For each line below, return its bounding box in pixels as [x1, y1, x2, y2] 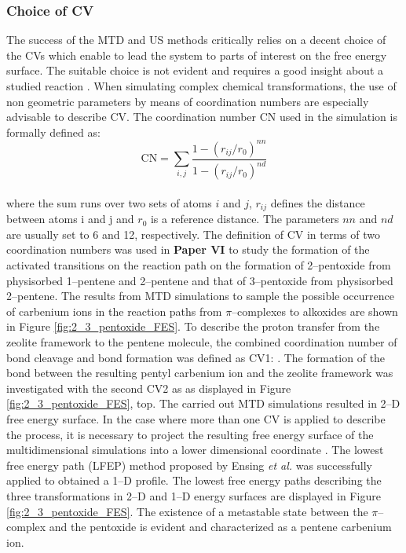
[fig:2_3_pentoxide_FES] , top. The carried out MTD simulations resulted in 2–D [6, 395, 401, 412]
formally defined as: [6, 123, 101, 140]
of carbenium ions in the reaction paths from [6, 302, 222, 319]
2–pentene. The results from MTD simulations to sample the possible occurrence [6, 287, 394, 304]
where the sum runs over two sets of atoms [6, 194, 212, 211]
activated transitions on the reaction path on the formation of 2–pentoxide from [6, 257, 391, 273]
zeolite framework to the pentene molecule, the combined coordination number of [6, 334, 397, 350]
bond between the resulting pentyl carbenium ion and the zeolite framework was [6, 364, 393, 381]
